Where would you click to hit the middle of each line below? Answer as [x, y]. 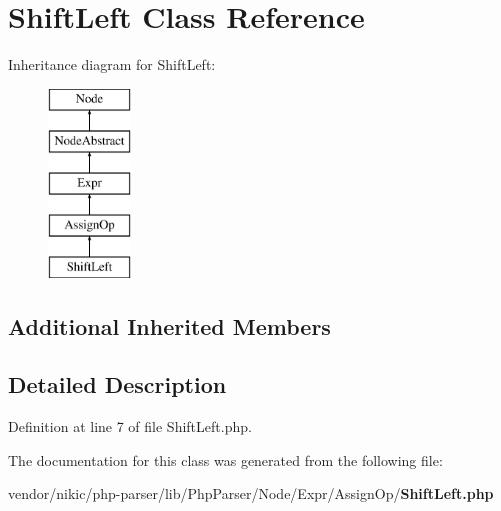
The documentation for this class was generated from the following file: [225, 459]
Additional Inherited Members [169, 325]
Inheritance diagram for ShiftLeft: [112, 64]
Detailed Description [117, 384]
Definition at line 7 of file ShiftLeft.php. [130, 426]
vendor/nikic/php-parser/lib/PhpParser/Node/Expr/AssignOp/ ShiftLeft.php [251, 493]
